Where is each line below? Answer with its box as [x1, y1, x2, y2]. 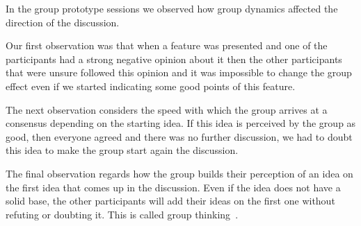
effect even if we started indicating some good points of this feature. [6, 78, 296, 93]
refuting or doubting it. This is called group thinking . [6, 207, 239, 221]
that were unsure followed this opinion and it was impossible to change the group [6, 65, 352, 80]
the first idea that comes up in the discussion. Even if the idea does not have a [6, 180, 341, 194]
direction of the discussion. [6, 15, 120, 29]
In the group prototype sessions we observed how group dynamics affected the [6, 1, 338, 15]
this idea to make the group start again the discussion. [6, 143, 239, 157]
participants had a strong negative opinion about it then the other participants [6, 51, 342, 66]
